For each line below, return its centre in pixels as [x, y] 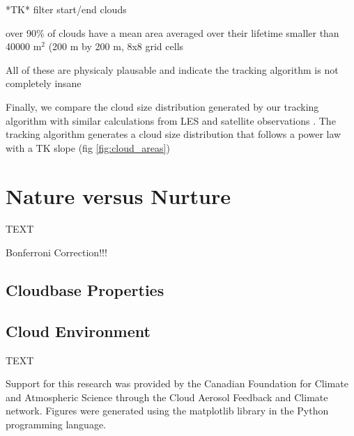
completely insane [44, 83]
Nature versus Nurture [118, 195]
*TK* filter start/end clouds [66, 9]
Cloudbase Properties [85, 290]
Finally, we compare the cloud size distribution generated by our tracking [162, 106]
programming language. [56, 425]
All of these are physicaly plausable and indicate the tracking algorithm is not [172, 69]
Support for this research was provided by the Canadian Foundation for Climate [177, 383]
